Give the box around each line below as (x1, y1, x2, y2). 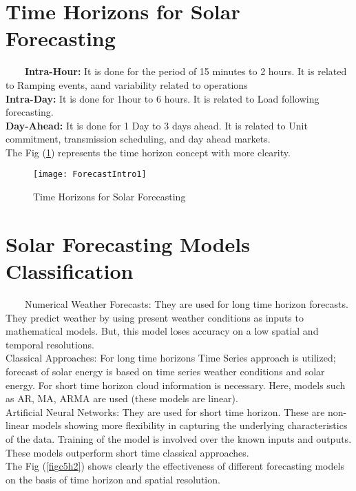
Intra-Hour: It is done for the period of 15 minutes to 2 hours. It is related (25, 64, 347, 79)
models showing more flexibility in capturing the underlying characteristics (32, 418, 348, 432)
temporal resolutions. (6, 337, 94, 351)
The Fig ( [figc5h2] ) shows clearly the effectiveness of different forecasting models (6, 459, 344, 473)
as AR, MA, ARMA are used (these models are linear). (6, 391, 238, 406)
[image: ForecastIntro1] (33, 169, 147, 180)
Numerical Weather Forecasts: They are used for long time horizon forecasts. (24, 297, 348, 311)
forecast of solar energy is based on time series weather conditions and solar (6, 364, 325, 378)
